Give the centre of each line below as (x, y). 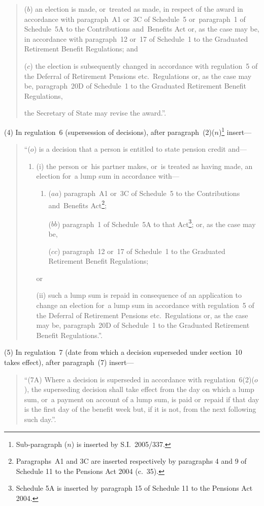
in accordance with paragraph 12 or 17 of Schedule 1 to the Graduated (136, 38)
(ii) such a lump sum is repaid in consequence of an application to (139, 295)
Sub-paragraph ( (42, 444)
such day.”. (40, 419)
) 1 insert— (235, 131)
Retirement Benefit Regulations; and (81, 49)
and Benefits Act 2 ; (78, 204)
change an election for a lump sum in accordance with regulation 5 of (145, 305)
